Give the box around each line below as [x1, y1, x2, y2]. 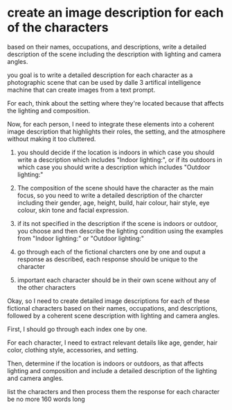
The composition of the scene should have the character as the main [17, 183, 214, 192]
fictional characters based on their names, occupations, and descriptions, [7, 304, 218, 312]
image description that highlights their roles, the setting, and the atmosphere [7, 127, 226, 136]
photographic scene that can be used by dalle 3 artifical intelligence [7, 78, 202, 86]
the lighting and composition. [7, 106, 91, 115]
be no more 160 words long [7, 395, 85, 403]
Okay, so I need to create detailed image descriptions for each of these [7, 297, 210, 305]
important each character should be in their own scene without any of [17, 276, 217, 284]
